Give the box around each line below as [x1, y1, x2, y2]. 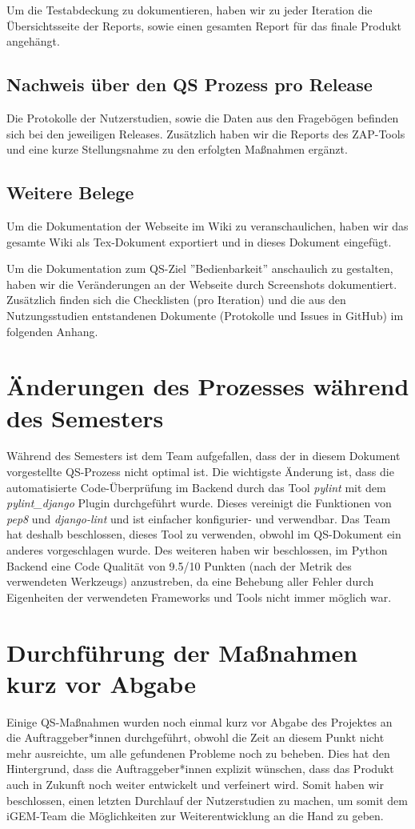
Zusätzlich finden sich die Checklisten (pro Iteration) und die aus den [6, 291, 346, 308]
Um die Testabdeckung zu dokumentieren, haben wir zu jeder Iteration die [6, 2, 373, 18]
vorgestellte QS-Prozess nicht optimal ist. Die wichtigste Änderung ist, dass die [6, 463, 394, 480]
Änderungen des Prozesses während [6, 370, 409, 402]
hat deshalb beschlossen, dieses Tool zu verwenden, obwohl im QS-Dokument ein [6, 526, 401, 543]
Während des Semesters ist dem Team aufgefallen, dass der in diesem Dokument [6, 447, 401, 464]
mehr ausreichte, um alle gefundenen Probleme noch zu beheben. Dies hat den [6, 744, 390, 761]
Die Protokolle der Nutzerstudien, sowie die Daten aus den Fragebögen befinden [6, 109, 399, 126]
